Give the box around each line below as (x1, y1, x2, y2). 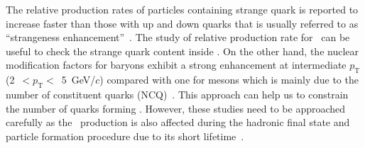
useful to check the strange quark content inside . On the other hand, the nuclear (6, 43, 359, 58)
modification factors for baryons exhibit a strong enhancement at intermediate (6, 57, 347, 72)
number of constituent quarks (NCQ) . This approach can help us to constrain (6, 86, 349, 101)
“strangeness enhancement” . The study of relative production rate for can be (6, 30, 350, 45)
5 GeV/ (61, 72, 96, 87)
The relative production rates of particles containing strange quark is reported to (6, 2, 359, 16)
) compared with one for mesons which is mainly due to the (99, 72, 359, 87)
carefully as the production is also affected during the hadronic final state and (6, 115, 350, 130)
